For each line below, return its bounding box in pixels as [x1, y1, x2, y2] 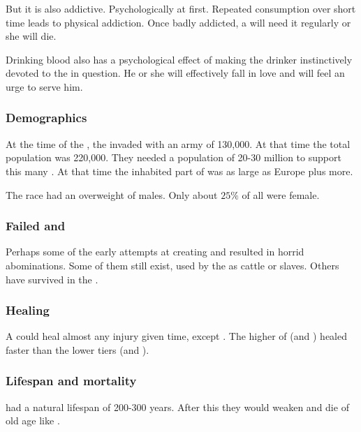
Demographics [6, 109, 87, 126]
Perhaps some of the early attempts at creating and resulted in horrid [6, 244, 304, 259]
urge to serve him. [6, 79, 83, 94]
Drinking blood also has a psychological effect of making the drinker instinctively [6, 52, 353, 66]
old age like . [6, 413, 60, 428]
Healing [6, 301, 50, 319]
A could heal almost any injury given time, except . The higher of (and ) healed [6, 329, 347, 343]
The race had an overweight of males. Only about [6, 187, 218, 202]
